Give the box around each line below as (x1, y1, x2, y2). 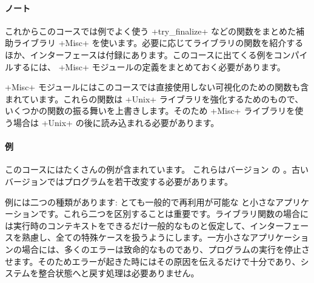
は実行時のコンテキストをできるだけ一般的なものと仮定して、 (5, 219, 250, 231)
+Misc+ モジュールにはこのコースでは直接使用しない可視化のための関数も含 (5, 81, 309, 93)
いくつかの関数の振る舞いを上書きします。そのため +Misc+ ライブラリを (5, 104, 295, 117)
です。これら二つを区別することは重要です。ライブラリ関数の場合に (38, 207, 309, 220)
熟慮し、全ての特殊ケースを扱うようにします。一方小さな (21, 231, 250, 244)
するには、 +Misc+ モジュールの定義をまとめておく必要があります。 (13, 60, 286, 73)
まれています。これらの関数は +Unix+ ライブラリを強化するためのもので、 (5, 92, 304, 105)
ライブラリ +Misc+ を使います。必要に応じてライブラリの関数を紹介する (13, 36, 304, 49)
